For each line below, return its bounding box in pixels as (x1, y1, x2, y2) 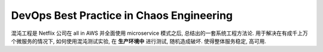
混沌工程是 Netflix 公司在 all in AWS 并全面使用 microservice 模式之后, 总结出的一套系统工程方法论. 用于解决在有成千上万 (11, 30, 308, 37)
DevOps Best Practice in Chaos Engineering (11, 9, 233, 22)
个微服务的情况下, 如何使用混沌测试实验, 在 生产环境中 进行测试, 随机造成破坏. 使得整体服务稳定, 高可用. (11, 37, 266, 44)
